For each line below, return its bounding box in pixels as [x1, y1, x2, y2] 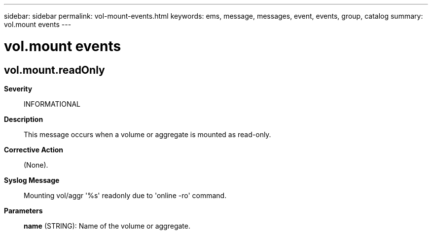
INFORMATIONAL [24, 99, 81, 108]
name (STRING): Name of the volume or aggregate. [24, 221, 190, 230]
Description [4, 115, 43, 123]
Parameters [4, 206, 43, 215]
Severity [4, 84, 33, 93]
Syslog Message [4, 175, 60, 184]
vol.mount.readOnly [4, 63, 105, 76]
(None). [24, 160, 48, 169]
